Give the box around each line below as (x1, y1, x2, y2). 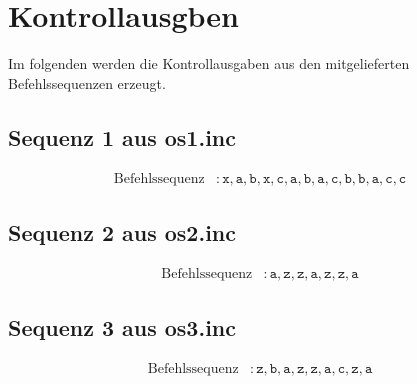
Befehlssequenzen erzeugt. (8, 72, 166, 93)
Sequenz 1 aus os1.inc (8, 121, 236, 152)
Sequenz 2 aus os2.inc (8, 216, 236, 247)
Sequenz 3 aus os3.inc (8, 312, 236, 343)
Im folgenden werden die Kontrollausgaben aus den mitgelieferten (8, 53, 410, 74)
